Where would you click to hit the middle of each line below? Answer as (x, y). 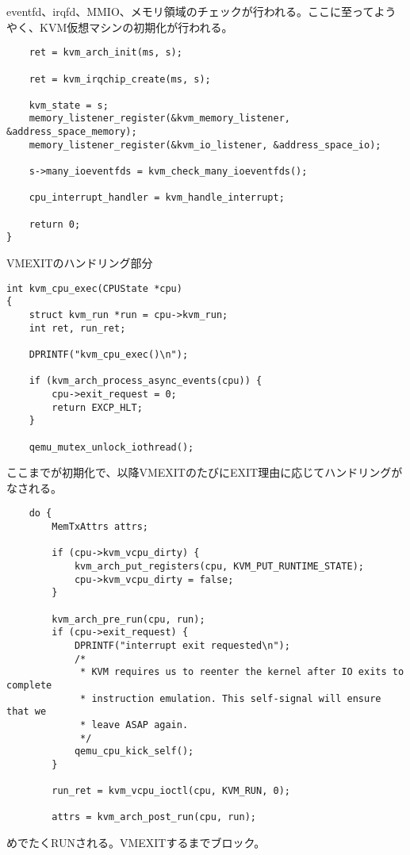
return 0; (55, 224)
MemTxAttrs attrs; (100, 527)
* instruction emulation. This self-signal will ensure (231, 698)
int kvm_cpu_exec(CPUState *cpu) (94, 288)
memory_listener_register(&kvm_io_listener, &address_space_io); (205, 145)
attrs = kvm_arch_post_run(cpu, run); (154, 817)
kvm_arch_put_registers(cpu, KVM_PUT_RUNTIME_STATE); (219, 566)
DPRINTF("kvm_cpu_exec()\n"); (109, 354)
